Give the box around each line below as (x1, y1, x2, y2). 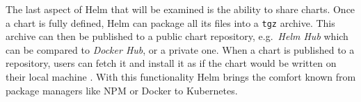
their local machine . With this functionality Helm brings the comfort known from (6, 70, 356, 84)
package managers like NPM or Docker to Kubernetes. (6, 83, 238, 97)
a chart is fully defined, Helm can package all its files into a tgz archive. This (6, 15, 335, 30)
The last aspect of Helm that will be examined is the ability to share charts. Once (6, 2, 355, 16)
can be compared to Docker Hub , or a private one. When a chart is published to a (6, 42, 355, 57)
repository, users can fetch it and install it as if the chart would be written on (6, 56, 337, 70)
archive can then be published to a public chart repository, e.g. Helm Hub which (6, 29, 348, 43)
